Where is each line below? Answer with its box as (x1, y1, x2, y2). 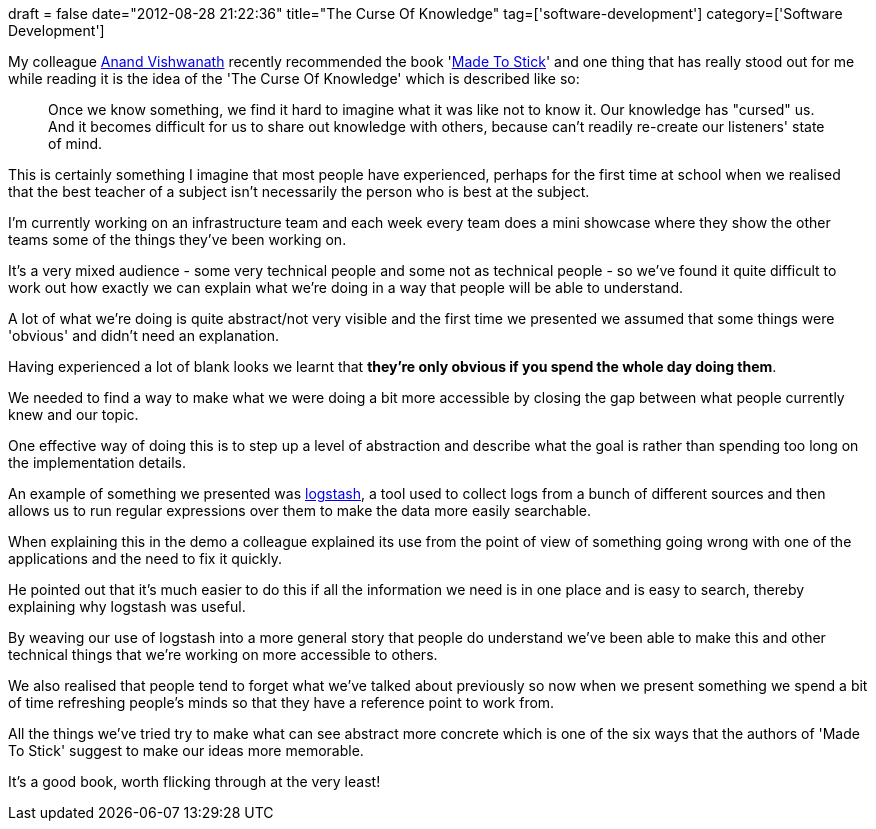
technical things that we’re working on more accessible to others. (8, 646, 438, 663)
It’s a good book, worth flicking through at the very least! (8, 773, 381, 790)
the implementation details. (8, 454, 186, 471)
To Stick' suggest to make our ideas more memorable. (8, 742, 364, 759)
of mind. (48, 135, 103, 152)
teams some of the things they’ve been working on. (8, 231, 347, 248)
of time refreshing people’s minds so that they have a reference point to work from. (8, 694, 555, 711)
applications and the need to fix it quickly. (8, 550, 282, 567)
